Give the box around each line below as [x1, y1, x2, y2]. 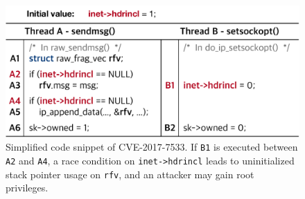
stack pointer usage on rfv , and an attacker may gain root [6, 167, 254, 181]
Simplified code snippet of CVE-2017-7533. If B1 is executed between [6, 140, 298, 154]
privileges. [6, 180, 49, 195]
